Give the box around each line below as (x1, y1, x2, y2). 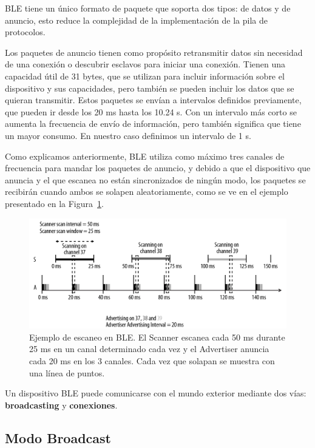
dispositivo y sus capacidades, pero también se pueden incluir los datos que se (5, 81, 294, 94)
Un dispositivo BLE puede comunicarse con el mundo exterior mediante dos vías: (5, 387, 307, 399)
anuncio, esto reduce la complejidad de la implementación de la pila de (5, 13, 268, 26)
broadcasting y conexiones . (5, 398, 118, 411)
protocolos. (5, 25, 46, 38)
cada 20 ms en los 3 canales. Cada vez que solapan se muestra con (29, 355, 275, 367)
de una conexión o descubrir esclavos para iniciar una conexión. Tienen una (5, 58, 286, 70)
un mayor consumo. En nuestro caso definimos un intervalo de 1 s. (5, 129, 251, 141)
